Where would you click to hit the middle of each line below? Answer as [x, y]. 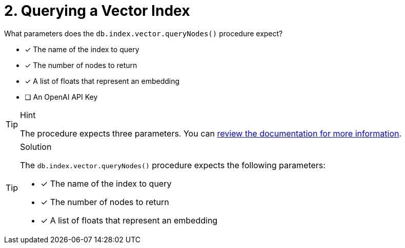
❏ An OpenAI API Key [61, 97]
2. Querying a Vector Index [97, 11]
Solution [36, 146]
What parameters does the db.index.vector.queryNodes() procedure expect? [144, 33]
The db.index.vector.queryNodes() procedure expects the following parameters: [173, 165]
